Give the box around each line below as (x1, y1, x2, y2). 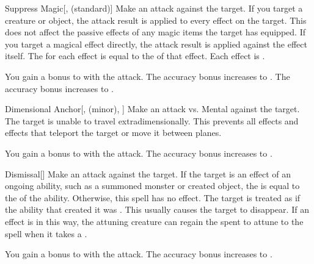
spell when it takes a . (5, 227, 87, 240)
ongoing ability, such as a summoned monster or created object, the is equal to (5, 179, 300, 192)
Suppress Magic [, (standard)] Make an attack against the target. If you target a (5, 2, 303, 14)
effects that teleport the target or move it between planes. (5, 126, 222, 139)
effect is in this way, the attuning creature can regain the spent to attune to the (5, 215, 304, 227)
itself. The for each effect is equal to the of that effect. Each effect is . (5, 49, 265, 62)
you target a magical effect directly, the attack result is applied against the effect (5, 37, 307, 50)
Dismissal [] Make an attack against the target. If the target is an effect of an (5, 167, 291, 180)
